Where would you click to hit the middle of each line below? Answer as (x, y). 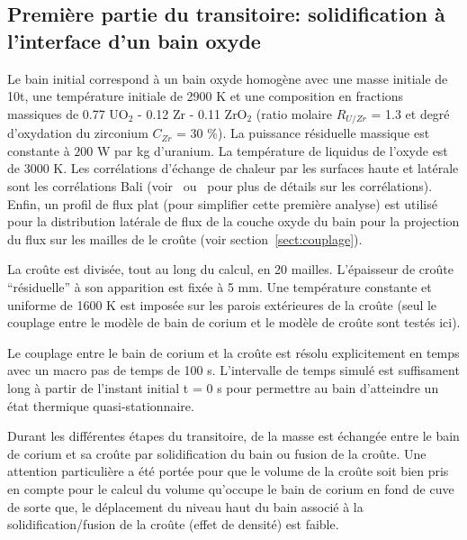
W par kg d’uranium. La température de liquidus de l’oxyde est (273, 150)
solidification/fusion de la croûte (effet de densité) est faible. (173, 524)
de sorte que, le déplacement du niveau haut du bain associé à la (185, 506)
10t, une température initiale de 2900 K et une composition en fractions (206, 96)
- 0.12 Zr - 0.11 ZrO (193, 113)
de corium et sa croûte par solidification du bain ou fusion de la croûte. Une (217, 453)
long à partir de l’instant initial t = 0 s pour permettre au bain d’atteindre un (223, 387)
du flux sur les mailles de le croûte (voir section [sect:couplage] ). (185, 238)
